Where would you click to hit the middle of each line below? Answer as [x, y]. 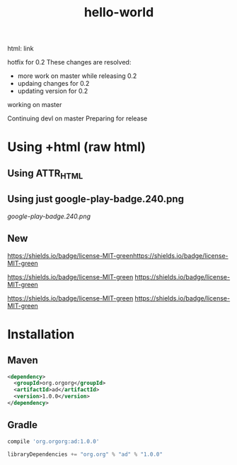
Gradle [22, 425]
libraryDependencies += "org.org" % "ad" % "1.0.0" [85, 454]
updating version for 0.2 [53, 91]
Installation [41, 334]
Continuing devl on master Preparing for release [77, 118]
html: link [21, 49]
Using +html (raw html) [77, 147]
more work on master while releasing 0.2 [77, 76]
